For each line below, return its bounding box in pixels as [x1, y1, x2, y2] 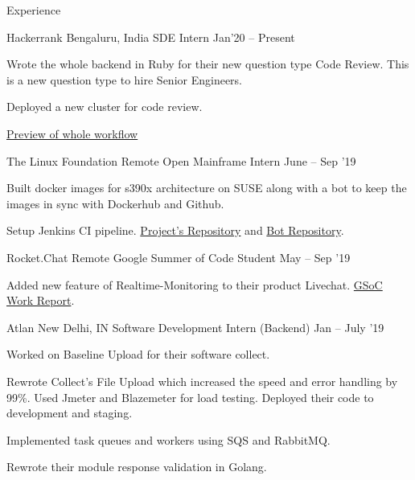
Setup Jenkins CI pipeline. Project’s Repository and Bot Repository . [6, 222, 344, 239]
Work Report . [6, 292, 75, 309]
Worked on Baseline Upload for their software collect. [6, 346, 270, 363]
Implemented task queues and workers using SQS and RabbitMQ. [6, 431, 331, 448]
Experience [6, 2, 61, 18]
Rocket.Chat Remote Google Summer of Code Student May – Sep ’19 [6, 248, 351, 265]
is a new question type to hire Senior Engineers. [6, 71, 242, 88]
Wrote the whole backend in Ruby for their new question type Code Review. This [6, 55, 409, 72]
